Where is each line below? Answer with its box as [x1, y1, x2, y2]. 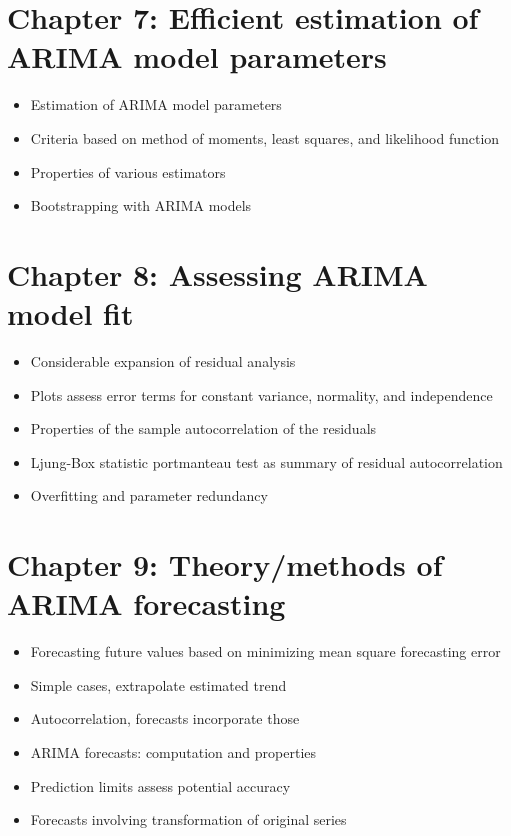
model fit [7, 293, 134, 334]
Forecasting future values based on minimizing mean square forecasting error [30, 641, 501, 662]
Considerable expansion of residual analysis [30, 351, 296, 371]
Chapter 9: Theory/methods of [7, 544, 443, 585]
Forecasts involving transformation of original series [30, 809, 347, 830]
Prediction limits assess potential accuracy [30, 775, 291, 796]
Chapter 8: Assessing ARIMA [7, 253, 428, 294]
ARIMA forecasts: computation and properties [30, 742, 317, 763]
